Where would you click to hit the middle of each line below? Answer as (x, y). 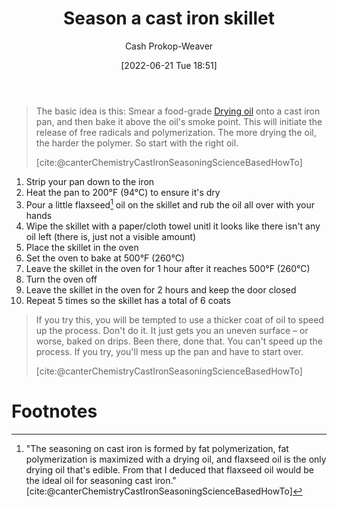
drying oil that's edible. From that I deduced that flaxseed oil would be (169, 469)
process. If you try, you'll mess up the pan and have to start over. (169, 351)
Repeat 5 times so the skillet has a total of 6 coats (128, 300)
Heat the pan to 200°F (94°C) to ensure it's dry (123, 192)
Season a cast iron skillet (169, 18)
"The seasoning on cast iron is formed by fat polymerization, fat (157, 448)
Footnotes (54, 411)
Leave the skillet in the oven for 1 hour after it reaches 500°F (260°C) (168, 268)
